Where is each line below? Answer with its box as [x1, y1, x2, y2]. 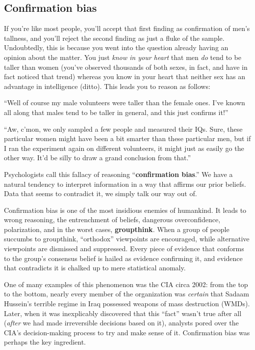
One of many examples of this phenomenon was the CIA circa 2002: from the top [4, 279, 248, 289]
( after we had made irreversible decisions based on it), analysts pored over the [4, 318, 239, 328]
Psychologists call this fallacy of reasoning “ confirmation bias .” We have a [4, 169, 233, 179]
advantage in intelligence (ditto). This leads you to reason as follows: [4, 81, 210, 91]
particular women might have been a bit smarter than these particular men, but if [4, 133, 251, 144]
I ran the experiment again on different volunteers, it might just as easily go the [4, 143, 244, 153]
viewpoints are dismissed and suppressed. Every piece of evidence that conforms [4, 243, 244, 254]
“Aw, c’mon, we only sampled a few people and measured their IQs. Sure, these [4, 123, 243, 134]
